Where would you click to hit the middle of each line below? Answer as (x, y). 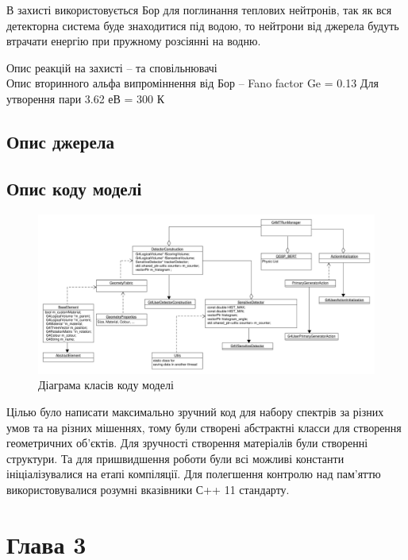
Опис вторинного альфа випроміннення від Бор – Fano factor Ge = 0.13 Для (192, 83)
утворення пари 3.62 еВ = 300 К (86, 98)
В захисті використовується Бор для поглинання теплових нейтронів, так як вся (199, 10)
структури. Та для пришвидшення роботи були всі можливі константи (175, 458)
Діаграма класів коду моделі (106, 385)
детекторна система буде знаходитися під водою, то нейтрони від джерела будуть (203, 25)
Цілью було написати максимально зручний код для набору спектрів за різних (195, 411)
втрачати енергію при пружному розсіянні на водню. (134, 41)
